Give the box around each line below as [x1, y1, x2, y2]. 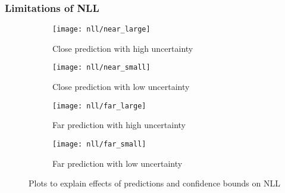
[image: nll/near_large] [52, 25, 151, 34]
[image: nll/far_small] [52, 139, 146, 148]
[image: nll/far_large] [52, 101, 146, 110]
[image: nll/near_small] [52, 63, 151, 72]
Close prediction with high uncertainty [52, 42, 193, 54]
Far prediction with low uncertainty [52, 157, 183, 169]
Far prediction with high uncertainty [52, 119, 186, 131]
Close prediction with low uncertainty [52, 80, 190, 93]
